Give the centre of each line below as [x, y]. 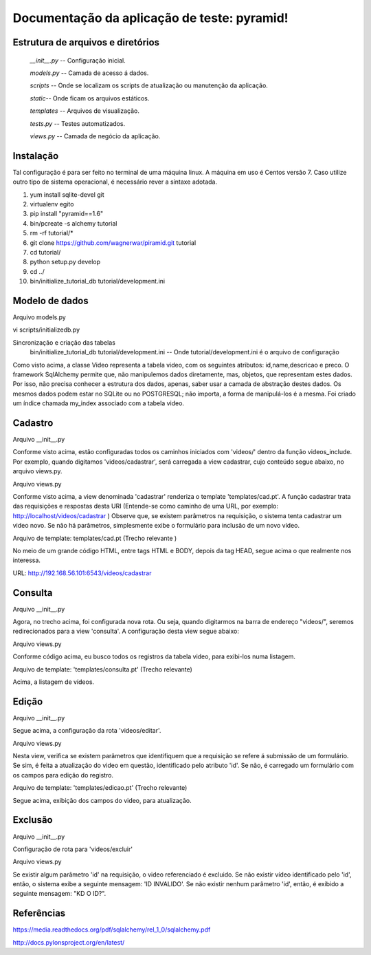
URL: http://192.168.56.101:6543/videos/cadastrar [82, 573]
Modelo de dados [50, 300]
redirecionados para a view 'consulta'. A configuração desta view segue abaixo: [126, 631]
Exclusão [33, 820]
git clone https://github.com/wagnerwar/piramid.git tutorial [113, 243]
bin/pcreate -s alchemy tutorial [74, 223]
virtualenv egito [52, 204]
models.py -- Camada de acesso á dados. [89, 73]
